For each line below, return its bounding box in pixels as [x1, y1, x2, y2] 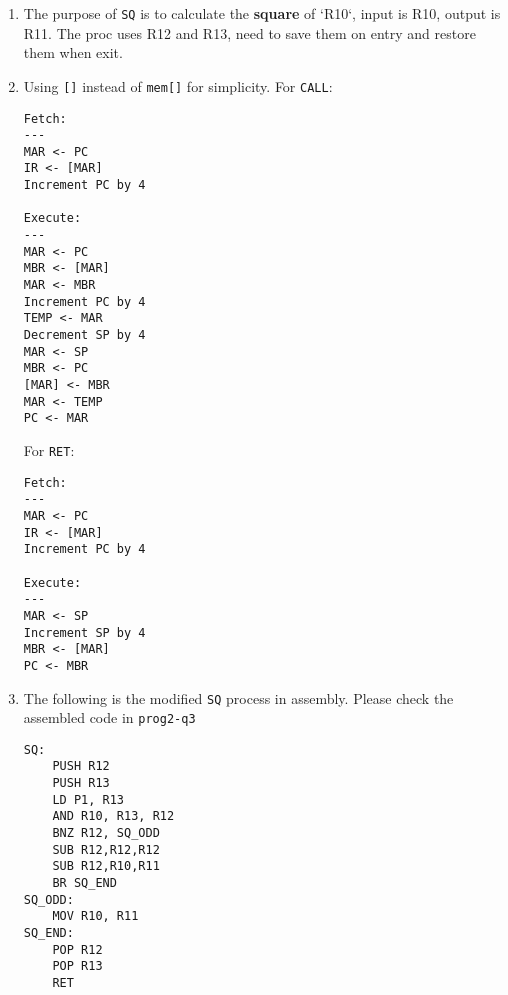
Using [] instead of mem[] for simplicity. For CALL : [23, 75, 333, 96]
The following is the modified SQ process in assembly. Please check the [23, 687, 454, 708]
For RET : [23, 439, 75, 460]
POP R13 [52, 959, 103, 974]
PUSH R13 [52, 776, 110, 791]
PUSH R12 [52, 759, 110, 774]
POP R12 [52, 942, 103, 957]
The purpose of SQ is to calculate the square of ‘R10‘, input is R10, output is [23, 3, 501, 23]
